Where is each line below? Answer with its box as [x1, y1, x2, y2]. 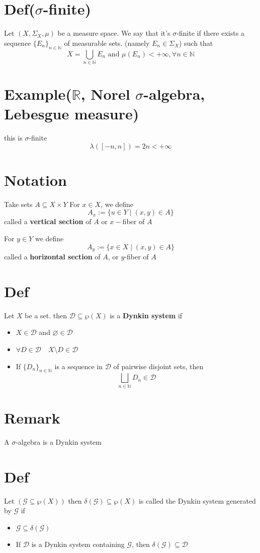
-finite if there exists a [177, 28, 244, 38]
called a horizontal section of [4, 251, 101, 262]
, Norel [80, 84, 130, 104]
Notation [4, 169, 67, 190]
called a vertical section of [4, 216, 92, 227]
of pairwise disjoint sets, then [113, 361, 204, 371]
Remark [4, 407, 60, 428]
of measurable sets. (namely [64, 37, 150, 48]
